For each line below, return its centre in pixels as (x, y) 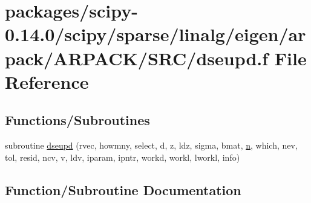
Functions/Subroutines (77, 120)
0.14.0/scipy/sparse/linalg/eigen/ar (155, 34)
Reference (47, 81)
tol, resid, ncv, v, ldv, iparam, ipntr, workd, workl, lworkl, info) (123, 157)
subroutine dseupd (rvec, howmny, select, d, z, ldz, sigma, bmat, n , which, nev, (151, 145)
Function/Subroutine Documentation (123, 189)
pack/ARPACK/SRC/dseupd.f (137, 58)
